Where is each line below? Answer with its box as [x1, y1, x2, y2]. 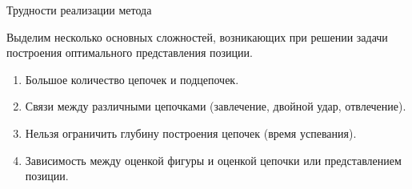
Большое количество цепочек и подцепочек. [25, 70, 239, 87]
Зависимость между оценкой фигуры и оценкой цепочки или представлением [25, 151, 402, 168]
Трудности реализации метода [6, 2, 152, 18]
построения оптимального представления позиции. [6, 44, 253, 61]
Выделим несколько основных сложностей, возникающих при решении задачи [6, 28, 388, 45]
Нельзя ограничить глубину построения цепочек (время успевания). [25, 124, 357, 141]
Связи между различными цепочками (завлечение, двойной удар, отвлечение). [25, 98, 406, 115]
